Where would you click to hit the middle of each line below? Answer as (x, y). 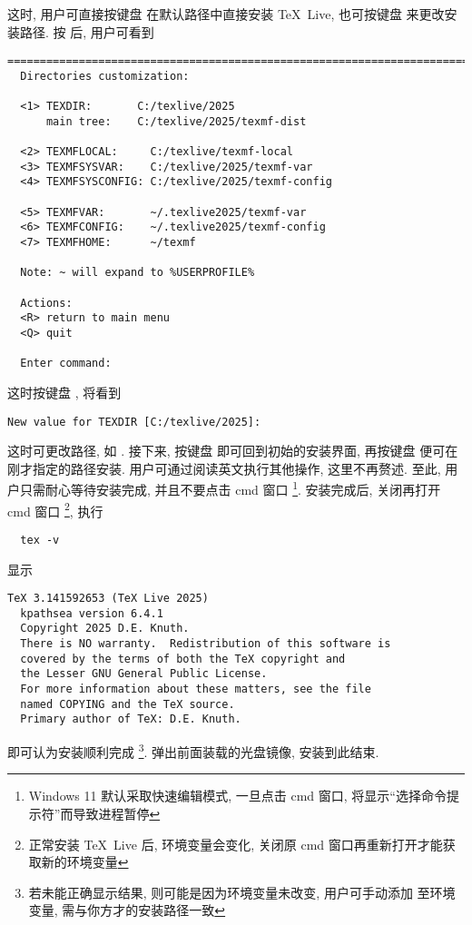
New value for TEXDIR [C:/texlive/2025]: (134, 422)
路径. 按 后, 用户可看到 (87, 31)
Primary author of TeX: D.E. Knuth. (131, 719)
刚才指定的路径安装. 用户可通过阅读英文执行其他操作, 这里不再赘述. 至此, (224, 468)
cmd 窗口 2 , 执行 (55, 509)
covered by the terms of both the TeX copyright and (183, 659)
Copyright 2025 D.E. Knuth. (105, 629)
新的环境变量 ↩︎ (85, 862)
